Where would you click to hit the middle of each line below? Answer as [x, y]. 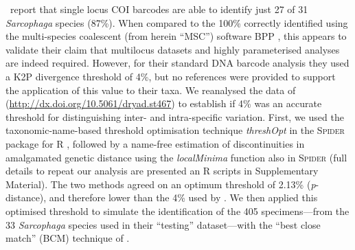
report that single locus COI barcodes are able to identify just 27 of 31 [159, 9]
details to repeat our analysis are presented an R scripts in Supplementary [162, 171]
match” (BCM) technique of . [68, 238]
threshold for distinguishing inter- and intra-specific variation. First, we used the [175, 116]
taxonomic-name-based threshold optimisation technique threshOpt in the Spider [175, 130]
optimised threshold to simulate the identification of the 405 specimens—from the [177, 211]
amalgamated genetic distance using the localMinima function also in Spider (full [176, 157]
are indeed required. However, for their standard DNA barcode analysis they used [177, 63]
